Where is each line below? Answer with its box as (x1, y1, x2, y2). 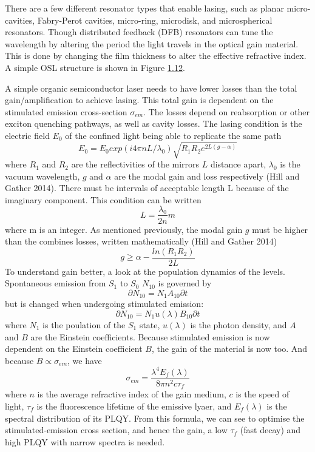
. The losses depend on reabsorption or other (143, 105, 310, 118)
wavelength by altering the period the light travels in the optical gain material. (5, 37, 299, 50)
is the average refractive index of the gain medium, (37, 388, 226, 400)
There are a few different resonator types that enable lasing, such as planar (5, 2, 284, 14)
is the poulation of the (42, 319, 126, 331)
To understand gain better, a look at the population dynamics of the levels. (5, 265, 285, 277)
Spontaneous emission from (5, 277, 106, 289)
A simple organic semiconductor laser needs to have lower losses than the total (5, 81, 297, 94)
